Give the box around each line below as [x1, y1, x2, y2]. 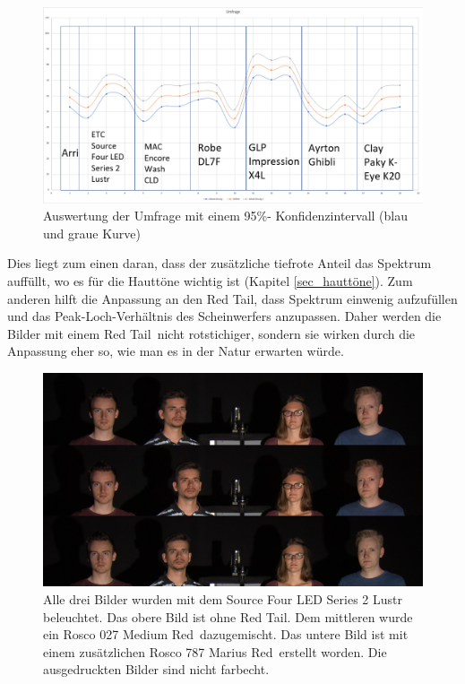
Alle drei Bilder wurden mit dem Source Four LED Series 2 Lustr [43, 590, 402, 609]
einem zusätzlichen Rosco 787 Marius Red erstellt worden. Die [43, 642, 387, 661]
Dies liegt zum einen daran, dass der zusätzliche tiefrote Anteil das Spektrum [7, 254, 432, 273]
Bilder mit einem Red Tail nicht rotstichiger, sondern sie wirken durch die [7, 324, 416, 342]
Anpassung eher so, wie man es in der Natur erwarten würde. [7, 342, 344, 360]
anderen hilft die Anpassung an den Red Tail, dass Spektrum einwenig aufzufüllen [7, 289, 458, 307]
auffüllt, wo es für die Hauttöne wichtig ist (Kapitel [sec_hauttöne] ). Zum [7, 272, 413, 290]
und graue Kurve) [43, 223, 141, 242]
